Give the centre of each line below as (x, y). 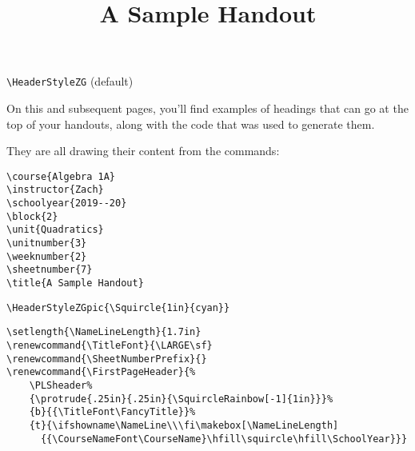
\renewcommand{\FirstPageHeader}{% (101, 372)
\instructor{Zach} (55, 190)
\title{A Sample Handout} (75, 283)
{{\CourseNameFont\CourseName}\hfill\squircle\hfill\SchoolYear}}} (224, 439)
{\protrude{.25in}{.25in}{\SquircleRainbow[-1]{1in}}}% (181, 399)
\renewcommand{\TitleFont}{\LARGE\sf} (110, 346)
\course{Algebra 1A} (61, 176)
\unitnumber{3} (47, 243)
